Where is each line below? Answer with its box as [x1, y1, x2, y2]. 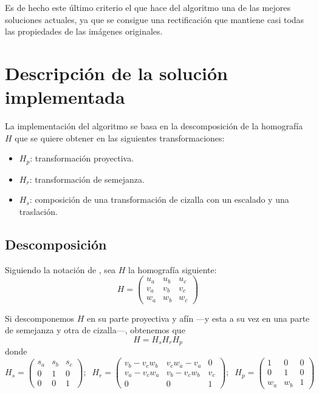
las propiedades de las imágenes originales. [5, 25, 163, 38]
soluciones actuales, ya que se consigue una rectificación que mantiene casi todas [5, 13, 304, 25]
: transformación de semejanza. [29, 172, 145, 185]
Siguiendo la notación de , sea [5, 263, 116, 276]
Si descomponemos [5, 311, 75, 324]
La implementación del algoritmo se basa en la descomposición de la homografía [5, 120, 303, 132]
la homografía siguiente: [128, 263, 217, 276]
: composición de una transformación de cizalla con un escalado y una [29, 193, 289, 206]
